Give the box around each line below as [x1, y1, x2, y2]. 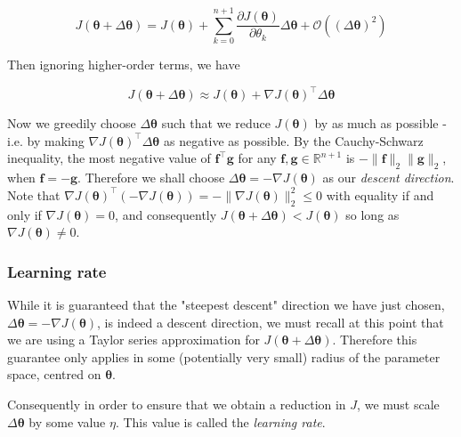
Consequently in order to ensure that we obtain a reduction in [7, 394, 346, 413]
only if [7, 205, 42, 223]
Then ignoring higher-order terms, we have [7, 55, 240, 74]
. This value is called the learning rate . [115, 412, 326, 431]
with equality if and [326, 185, 434, 204]
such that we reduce [161, 114, 271, 133]
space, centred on [7, 365, 101, 384]
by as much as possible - [314, 114, 447, 133]
